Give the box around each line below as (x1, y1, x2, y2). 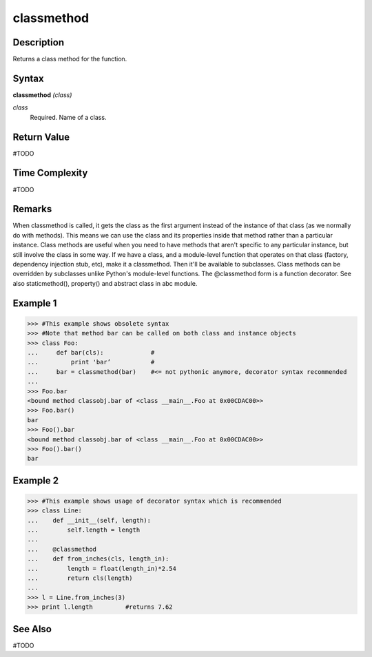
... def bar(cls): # (27, 348, 155, 356)
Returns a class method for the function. (12, 55, 127, 63)
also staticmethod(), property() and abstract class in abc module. (12, 279, 198, 287)
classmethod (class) (12, 90, 72, 99)
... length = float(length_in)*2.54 (27, 565, 177, 572)
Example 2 (12, 474, 59, 486)
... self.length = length (27, 526, 141, 534)
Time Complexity (12, 167, 88, 179)
